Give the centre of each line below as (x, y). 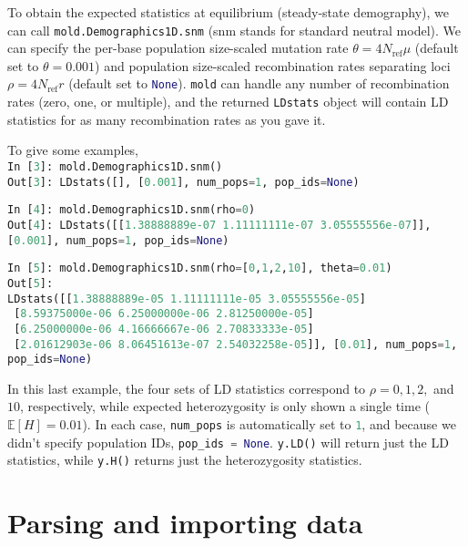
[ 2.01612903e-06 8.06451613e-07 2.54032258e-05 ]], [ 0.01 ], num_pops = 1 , (236, 344)
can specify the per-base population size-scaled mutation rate (178, 48)
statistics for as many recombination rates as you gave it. (167, 119)
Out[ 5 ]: (31, 283)
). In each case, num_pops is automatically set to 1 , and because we (269, 424)
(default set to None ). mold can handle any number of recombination (259, 83)
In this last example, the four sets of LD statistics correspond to (187, 388)
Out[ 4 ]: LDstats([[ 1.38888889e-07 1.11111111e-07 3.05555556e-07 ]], (219, 225)
